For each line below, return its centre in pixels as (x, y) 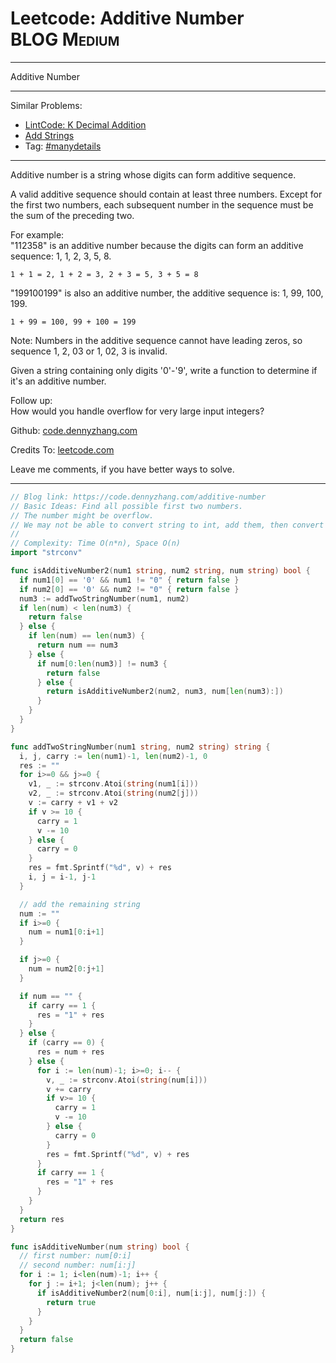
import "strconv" (46, 553)
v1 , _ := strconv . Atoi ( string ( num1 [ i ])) (113, 784)
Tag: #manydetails (63, 146)
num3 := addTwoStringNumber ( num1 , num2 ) (104, 598)
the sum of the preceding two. (72, 215)
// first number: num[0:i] (75, 1256)
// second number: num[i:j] (78, 1265)
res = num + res (70, 1052)
